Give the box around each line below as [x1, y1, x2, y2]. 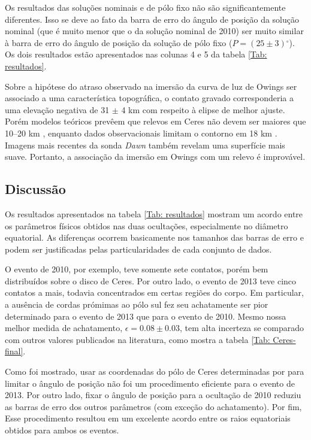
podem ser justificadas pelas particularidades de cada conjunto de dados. [5, 242, 272, 255]
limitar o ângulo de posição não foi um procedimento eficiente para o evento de [5, 377, 295, 389]
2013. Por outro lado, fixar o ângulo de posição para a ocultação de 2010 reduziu [5, 389, 301, 401]
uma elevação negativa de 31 [5, 103, 110, 116]
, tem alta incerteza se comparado [179, 321, 304, 334]
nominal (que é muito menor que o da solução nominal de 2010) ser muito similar [5, 25, 304, 37]
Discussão [5, 180, 66, 198]
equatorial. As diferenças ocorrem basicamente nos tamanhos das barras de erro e [5, 231, 304, 244]
